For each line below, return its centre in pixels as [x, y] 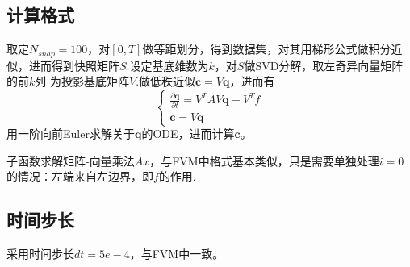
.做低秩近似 [166, 81]
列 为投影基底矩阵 [82, 81]
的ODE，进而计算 [188, 133]
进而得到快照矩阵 [74, 65]
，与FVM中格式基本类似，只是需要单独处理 [264, 160]
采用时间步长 [40, 254]
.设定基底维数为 [167, 65]
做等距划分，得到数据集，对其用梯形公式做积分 [267, 49]
